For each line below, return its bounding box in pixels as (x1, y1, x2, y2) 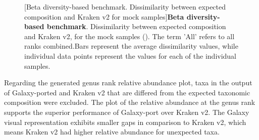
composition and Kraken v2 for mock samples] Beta (24, 11, 184, 22)
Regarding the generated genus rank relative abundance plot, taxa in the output (4, 77, 252, 88)
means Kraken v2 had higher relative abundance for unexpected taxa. (4, 126, 220, 137)
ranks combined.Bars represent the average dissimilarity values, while (24, 41, 238, 51)
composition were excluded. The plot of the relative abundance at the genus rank (4, 97, 255, 107)
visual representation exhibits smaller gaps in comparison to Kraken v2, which (4, 116, 246, 127)
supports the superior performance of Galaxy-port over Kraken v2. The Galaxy (4, 106, 249, 117)
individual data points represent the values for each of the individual (24, 50, 237, 61)
